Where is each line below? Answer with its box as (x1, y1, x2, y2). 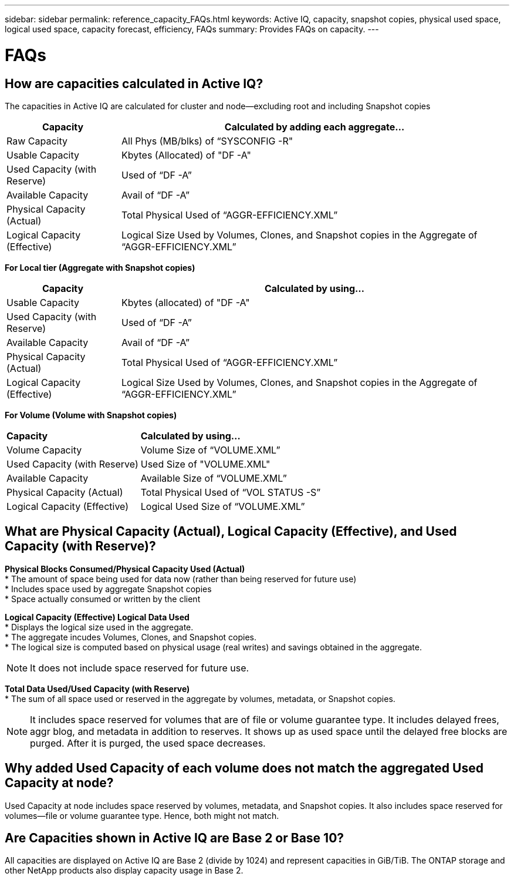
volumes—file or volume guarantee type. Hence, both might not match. (5, 810, 279, 821)
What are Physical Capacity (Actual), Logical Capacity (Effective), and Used (5, 524, 457, 539)
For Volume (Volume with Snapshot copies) (5, 409, 177, 420)
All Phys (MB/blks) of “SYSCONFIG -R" (121, 135, 293, 147)
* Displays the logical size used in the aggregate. (5, 622, 194, 632)
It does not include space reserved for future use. (30, 661, 249, 674)
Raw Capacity (6, 135, 67, 147)
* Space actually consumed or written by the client (5, 593, 201, 604)
